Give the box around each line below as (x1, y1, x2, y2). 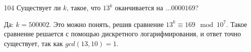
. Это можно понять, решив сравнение (49, 19, 164, 29)
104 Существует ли (4, 2, 61, 12)
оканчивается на (115, 2, 163, 12)
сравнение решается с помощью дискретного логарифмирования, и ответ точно (4, 28, 241, 39)
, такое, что (66, 2, 101, 12)
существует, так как (4, 38, 63, 48)
